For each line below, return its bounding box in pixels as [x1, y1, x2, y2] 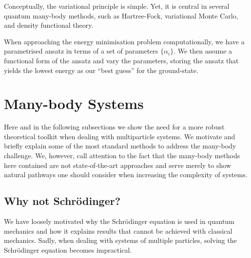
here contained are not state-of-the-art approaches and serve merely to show [4, 160, 231, 170]
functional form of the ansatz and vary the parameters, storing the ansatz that [4, 55, 239, 65]
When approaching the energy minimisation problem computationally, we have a [4, 36, 245, 46]
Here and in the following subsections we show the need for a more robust [4, 122, 225, 132]
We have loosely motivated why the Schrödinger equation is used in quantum [4, 216, 234, 226]
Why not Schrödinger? [4, 193, 121, 208]
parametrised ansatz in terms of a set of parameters [4, 46, 158, 56]
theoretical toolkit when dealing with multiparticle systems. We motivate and [4, 131, 235, 141]
